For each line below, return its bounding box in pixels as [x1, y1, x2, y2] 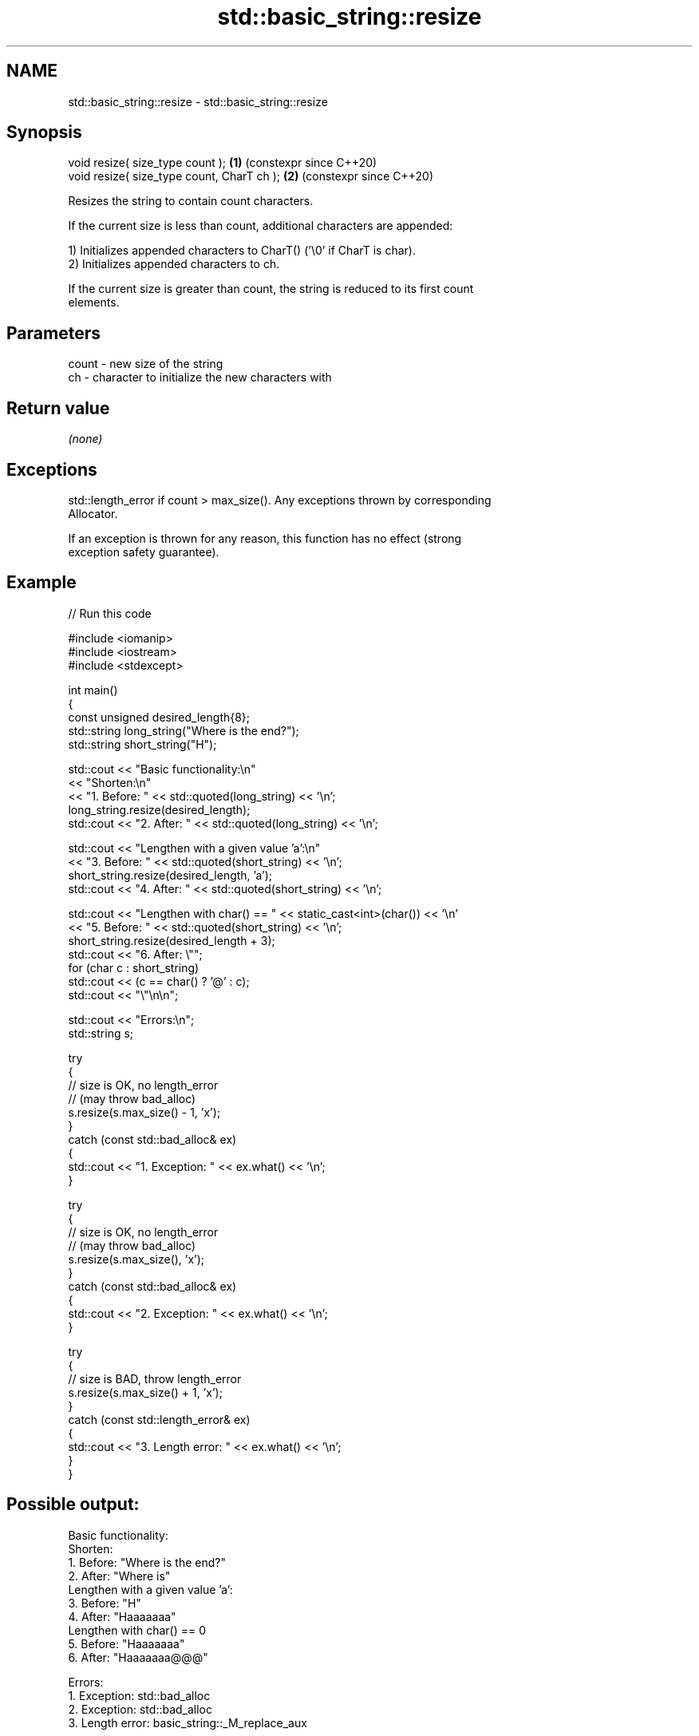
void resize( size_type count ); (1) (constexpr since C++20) [68, 156, 377, 170]
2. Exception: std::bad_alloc [68, 1702, 213, 1716]
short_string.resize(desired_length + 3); [68, 933, 275, 947]
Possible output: [6, 1494, 140, 1515]
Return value [6, 397, 110, 418]
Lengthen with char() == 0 [68, 1623, 207, 1637]
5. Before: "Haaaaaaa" [68, 1636, 185, 1651]
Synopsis [6, 122, 82, 143]
